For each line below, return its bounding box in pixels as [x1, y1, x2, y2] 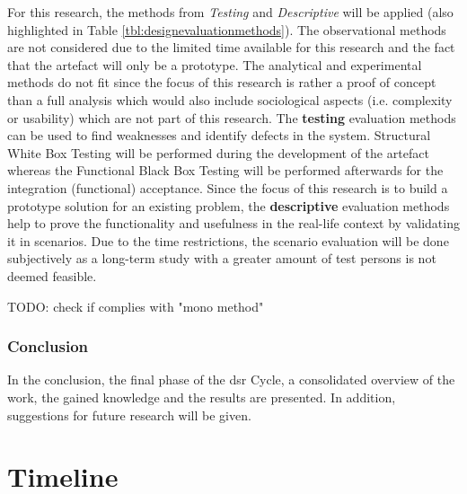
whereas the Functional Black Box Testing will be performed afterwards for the [7, 161, 444, 180]
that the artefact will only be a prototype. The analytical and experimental [7, 55, 422, 74]
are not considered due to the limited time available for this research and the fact [7, 38, 455, 57]
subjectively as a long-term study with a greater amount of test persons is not [7, 249, 436, 268]
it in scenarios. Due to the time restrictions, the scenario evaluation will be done [7, 231, 449, 250]
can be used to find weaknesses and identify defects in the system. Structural [7, 126, 431, 145]
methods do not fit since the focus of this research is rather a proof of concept [7, 73, 436, 92]
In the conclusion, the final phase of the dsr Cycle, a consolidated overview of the [7, 370, 455, 389]
